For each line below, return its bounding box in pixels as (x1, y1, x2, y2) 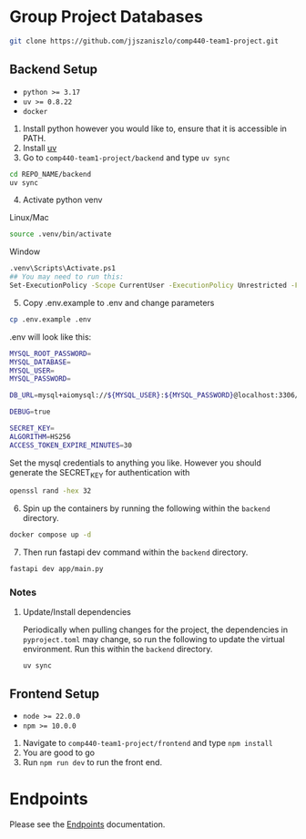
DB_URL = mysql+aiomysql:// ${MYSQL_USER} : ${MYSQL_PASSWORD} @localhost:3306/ (9, 391, 300, 400)
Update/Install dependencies (22, 607, 132, 618)
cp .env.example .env (9, 314, 92, 324)
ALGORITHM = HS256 (9, 432, 71, 441)
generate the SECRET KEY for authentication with (9, 466, 190, 480)
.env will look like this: (9, 331, 92, 343)
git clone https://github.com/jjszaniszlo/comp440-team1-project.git (9, 36, 280, 46)
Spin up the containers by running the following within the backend (22, 503, 270, 514)
